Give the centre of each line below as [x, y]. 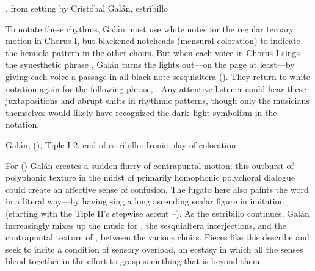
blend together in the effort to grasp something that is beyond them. [134, 261]
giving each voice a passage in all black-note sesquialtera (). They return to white [158, 76]
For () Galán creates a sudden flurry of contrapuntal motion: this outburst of [150, 165]
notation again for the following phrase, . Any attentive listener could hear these [156, 88]
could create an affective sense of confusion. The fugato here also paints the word [157, 189]
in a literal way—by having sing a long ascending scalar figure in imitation [145, 201]
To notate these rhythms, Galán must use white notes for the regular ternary [150, 28]
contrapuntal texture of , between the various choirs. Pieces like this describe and [157, 237]
